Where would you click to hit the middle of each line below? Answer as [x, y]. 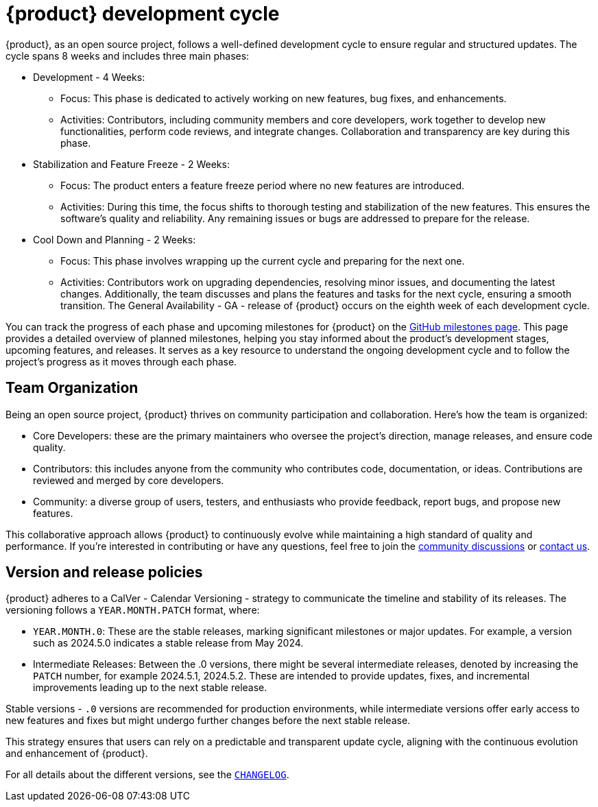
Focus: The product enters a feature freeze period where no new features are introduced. [263, 185]
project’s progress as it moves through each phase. [121, 361]
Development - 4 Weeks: [89, 77]
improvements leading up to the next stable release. [150, 688]
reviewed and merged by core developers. [129, 480]
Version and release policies [104, 573]
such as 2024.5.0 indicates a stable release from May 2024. [168, 643]
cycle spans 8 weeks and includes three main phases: [128, 56]
